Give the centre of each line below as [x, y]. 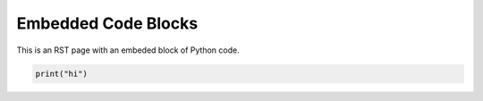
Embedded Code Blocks [107, 23]
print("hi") [62, 73]
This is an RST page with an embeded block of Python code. [128, 50]
